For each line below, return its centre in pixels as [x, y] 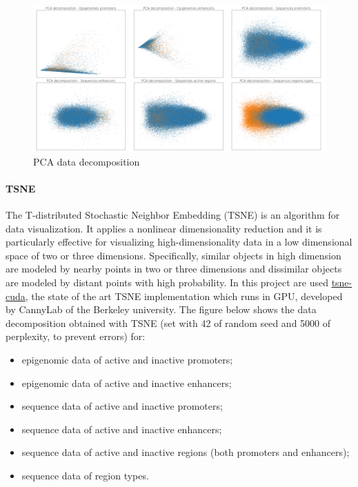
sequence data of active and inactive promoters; [122, 406]
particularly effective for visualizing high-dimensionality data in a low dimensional [179, 242]
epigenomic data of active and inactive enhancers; [127, 382]
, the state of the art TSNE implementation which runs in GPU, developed [184, 296]
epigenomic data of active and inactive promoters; [127, 359]
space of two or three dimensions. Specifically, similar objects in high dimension [173, 255]
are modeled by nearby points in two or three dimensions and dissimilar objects [174, 269]
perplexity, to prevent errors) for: [76, 336]
